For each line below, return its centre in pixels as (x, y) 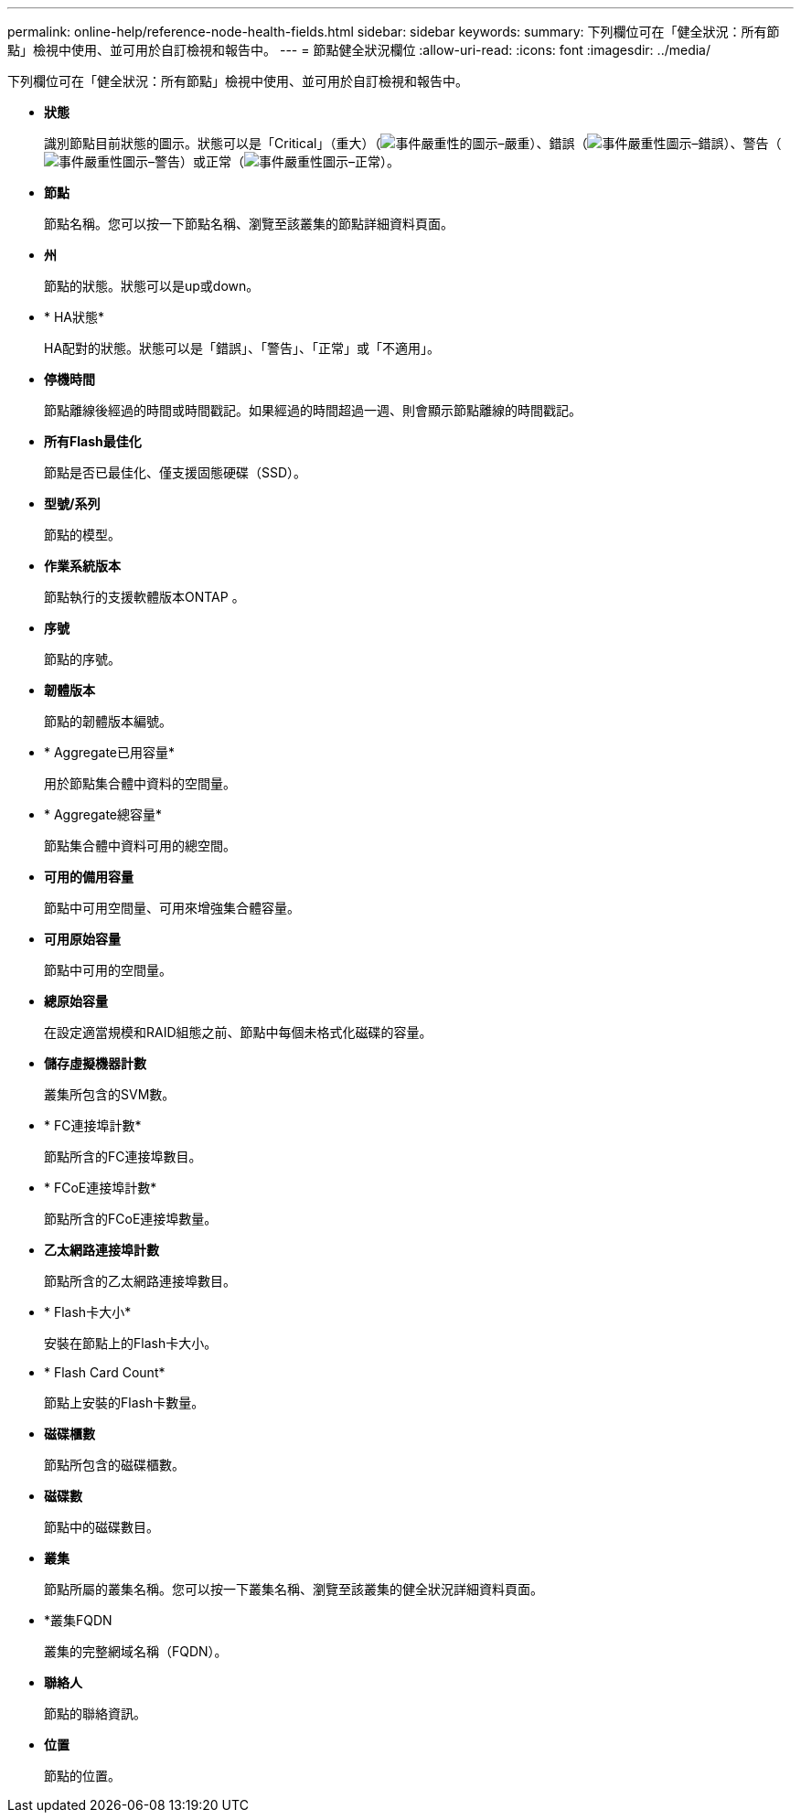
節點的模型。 (82, 535)
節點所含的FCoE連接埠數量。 (131, 1219)
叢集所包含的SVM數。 (110, 1094)
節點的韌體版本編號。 (108, 721)
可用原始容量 (82, 939)
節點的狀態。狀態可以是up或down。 (152, 286)
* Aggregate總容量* (103, 814)
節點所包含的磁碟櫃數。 (114, 1465)
